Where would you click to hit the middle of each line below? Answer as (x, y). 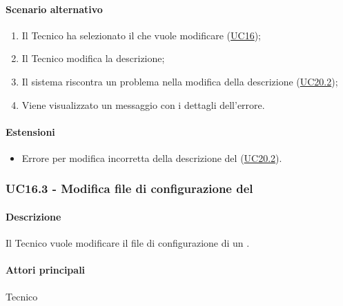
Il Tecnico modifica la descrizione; (93, 58)
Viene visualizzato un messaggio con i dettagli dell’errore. (143, 104)
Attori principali (46, 270)
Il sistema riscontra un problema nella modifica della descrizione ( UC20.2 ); (180, 81)
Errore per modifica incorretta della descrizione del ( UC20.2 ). (152, 157)
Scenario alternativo (54, 9)
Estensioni (30, 131)
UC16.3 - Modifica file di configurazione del (129, 188)
